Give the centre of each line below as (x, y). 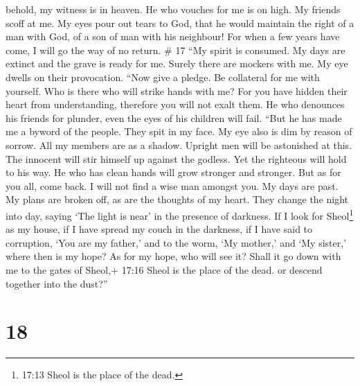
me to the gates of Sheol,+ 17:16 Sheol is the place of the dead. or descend (164, 269)
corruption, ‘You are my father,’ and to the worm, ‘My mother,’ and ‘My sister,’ (176, 242)
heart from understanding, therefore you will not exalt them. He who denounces (175, 104)
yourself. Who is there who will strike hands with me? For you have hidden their (177, 90)
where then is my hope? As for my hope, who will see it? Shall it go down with (173, 256)
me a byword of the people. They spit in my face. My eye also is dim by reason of (179, 131)
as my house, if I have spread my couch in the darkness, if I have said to (159, 229)
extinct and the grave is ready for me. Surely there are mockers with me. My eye (177, 63)
